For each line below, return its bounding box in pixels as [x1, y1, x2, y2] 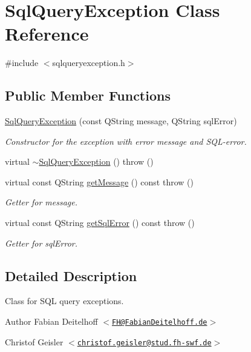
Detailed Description [5, 266, 137, 285]
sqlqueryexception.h [52, 56, 125, 69]
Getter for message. [5, 196, 77, 208]
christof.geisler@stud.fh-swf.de [77, 338, 212, 347]
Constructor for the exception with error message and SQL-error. [5, 134, 247, 147]
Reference [5, 21, 89, 46]
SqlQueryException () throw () [39, 155, 154, 168]
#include [5, 56, 39, 69]
